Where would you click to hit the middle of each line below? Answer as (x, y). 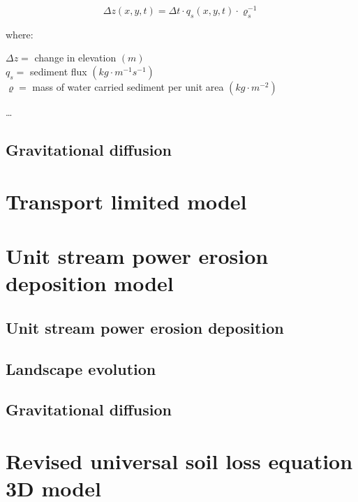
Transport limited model (126, 201)
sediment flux (58, 72)
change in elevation (75, 58)
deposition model (90, 283)
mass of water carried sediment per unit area (128, 87)
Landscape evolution (81, 368)
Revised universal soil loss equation (179, 460)
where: (20, 34)
